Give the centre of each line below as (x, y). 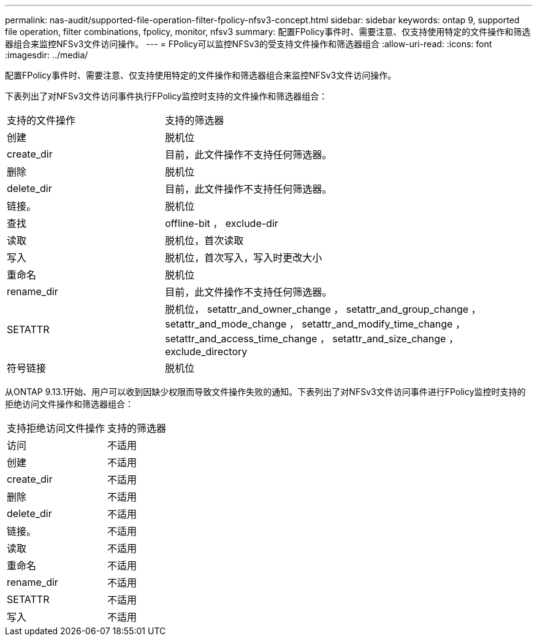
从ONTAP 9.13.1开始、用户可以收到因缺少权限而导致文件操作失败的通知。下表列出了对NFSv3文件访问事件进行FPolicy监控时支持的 (265, 392)
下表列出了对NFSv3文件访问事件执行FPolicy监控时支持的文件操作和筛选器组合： (166, 96)
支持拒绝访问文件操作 (56, 428)
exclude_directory (206, 351)
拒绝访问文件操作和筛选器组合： (69, 404)
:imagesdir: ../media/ (47, 55)
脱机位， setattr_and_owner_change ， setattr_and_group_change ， (323, 309)
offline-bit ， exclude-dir (222, 223)
